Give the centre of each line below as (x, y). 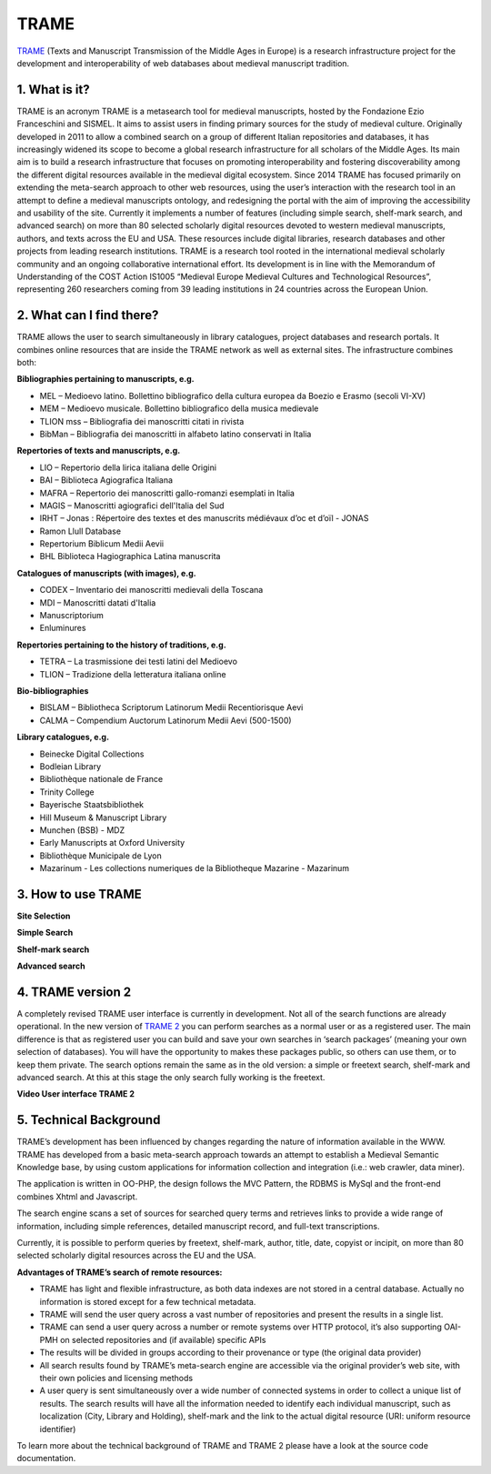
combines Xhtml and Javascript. (77, 1197)
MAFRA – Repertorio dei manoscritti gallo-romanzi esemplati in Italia (167, 493)
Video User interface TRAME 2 (76, 1094)
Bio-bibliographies (53, 690)
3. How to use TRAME (80, 894)
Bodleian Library (70, 766)
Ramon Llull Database (80, 531)
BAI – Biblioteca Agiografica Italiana (106, 480)
